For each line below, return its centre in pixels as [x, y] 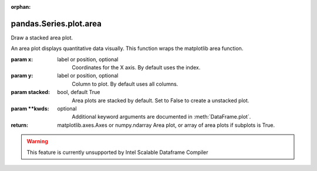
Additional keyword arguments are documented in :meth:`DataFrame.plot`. [161, 117]
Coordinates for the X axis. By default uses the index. [136, 68]
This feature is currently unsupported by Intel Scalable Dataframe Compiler [117, 152]
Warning [37, 142]
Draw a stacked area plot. [42, 38]
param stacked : [30, 92]
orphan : [21, 7]
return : [20, 125]
